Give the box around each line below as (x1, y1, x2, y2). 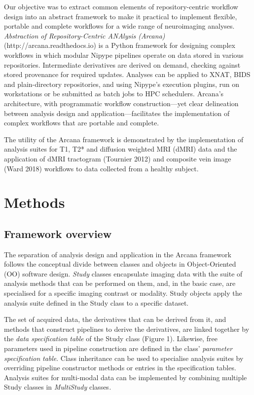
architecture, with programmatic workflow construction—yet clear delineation (4, 98, 239, 108)
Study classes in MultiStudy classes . (4, 382, 111, 392)
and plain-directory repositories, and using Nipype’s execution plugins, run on (4, 79, 240, 89)
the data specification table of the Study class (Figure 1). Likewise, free (4, 333, 218, 344)
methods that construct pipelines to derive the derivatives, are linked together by (4, 323, 250, 334)
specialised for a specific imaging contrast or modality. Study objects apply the (4, 288, 242, 298)
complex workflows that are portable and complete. (4, 118, 159, 128)
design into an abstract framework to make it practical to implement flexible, (4, 11, 237, 21)
